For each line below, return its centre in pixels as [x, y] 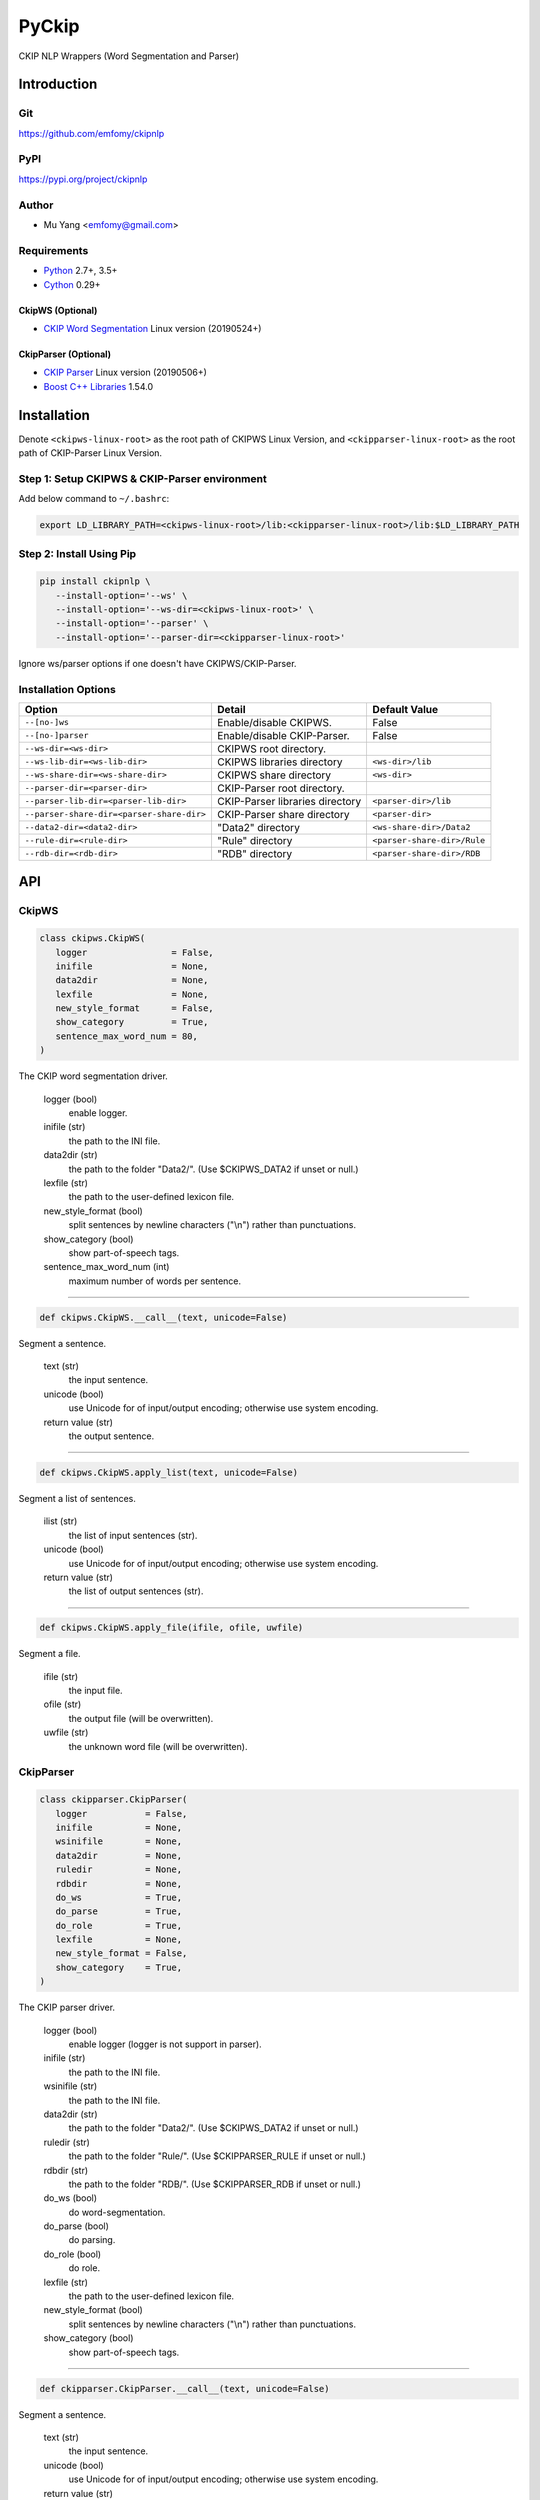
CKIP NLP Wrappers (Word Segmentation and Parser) [129, 56]
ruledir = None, [119, 1869]
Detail [231, 709]
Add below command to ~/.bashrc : [94, 499]
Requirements [53, 250]
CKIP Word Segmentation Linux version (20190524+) [152, 328]
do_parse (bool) [76, 2226]
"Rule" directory [254, 840]
